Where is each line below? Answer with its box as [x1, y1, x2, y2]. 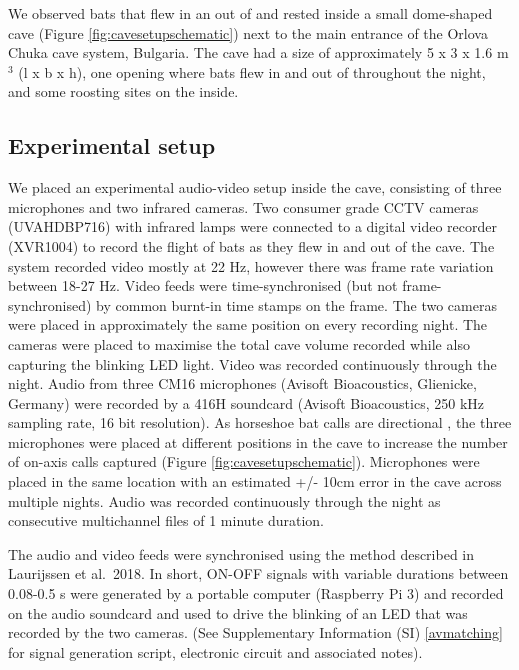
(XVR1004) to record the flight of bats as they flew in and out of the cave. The [8, 235, 495, 256]
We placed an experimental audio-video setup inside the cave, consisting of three [8, 177, 502, 198]
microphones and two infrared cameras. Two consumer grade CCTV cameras [8, 196, 479, 217]
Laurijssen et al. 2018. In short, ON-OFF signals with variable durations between [8, 563, 509, 584]
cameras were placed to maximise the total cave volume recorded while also [8, 333, 470, 354]
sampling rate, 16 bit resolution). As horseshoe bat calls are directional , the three [8, 412, 512, 433]
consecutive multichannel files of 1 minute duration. [8, 510, 324, 531]
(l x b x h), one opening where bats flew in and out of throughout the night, [18, 61, 486, 82]
